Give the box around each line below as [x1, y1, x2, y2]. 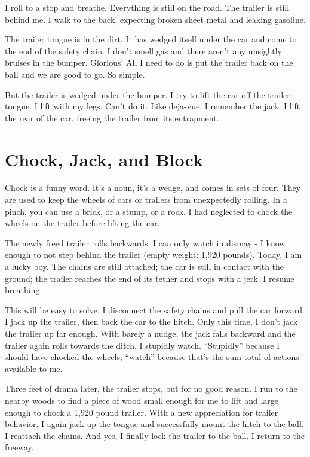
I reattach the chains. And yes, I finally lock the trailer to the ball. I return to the [5, 429, 305, 441]
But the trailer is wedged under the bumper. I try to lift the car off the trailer [5, 88, 290, 100]
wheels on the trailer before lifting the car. [5, 217, 160, 229]
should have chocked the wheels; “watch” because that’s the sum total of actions [5, 351, 299, 363]
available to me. [5, 362, 63, 374]
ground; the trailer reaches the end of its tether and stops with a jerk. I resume [5, 272, 294, 284]
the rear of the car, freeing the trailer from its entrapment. [5, 111, 219, 124]
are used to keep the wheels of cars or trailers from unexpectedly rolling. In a [5, 193, 287, 206]
